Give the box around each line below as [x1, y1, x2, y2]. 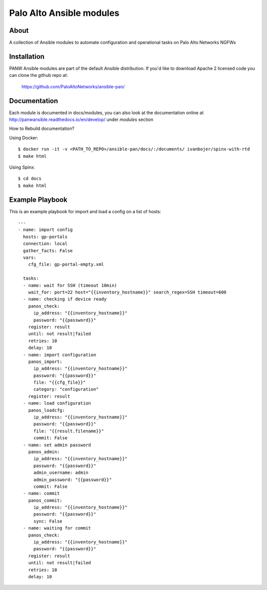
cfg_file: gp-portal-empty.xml [28, 262, 104, 267]
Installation [9, 52, 44, 60]
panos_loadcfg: [28, 407, 65, 413]
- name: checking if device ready [23, 296, 107, 302]
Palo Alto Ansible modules [9, 7, 120, 18]
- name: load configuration [23, 401, 91, 406]
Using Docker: [9, 134, 39, 141]
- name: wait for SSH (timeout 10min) [23, 283, 117, 288]
